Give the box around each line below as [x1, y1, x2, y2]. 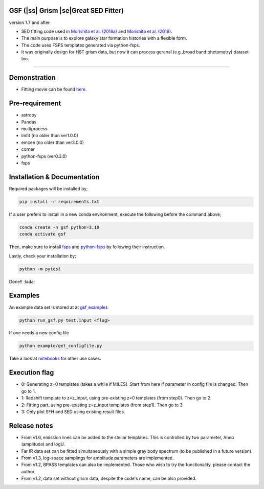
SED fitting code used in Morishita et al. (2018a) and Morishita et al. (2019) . [21, 28, 173, 34]
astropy [21, 112, 37, 118]
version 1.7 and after [9, 20, 50, 25]
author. [21, 468, 36, 474]
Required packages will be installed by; [9, 186, 88, 191]
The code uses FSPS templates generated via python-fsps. [21, 42, 140, 48]
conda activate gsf [19, 232, 66, 237]
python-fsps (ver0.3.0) [21, 153, 67, 159]
